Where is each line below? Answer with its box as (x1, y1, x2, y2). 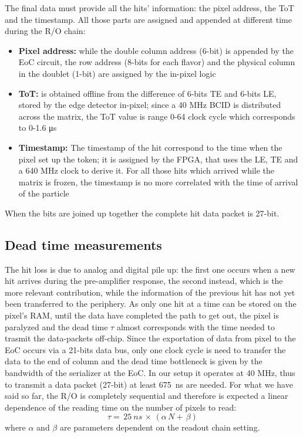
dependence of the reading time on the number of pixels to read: (5, 401, 237, 413)
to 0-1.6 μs (18, 121, 57, 134)
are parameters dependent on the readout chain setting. (59, 421, 260, 433)
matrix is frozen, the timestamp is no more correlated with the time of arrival (18, 175, 298, 188)
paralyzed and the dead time (5, 320, 108, 333)
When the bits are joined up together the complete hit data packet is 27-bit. (5, 206, 280, 219)
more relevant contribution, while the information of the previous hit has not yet (5, 286, 295, 298)
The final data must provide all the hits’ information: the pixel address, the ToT (5, 2, 294, 13)
